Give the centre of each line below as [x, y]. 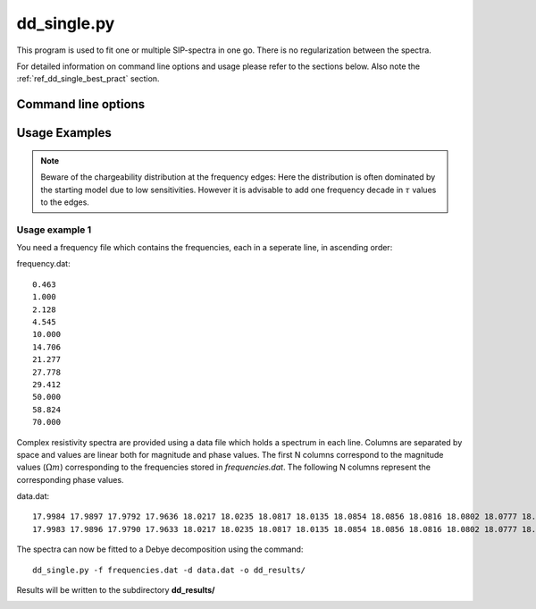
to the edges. [65, 202]
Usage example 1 [54, 230]
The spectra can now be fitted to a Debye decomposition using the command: [160, 549]
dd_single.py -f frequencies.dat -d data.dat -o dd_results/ [169, 570]
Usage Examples [64, 133]
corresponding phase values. [70, 479]
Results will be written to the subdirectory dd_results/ [116, 590]
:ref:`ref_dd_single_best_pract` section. [88, 79]
